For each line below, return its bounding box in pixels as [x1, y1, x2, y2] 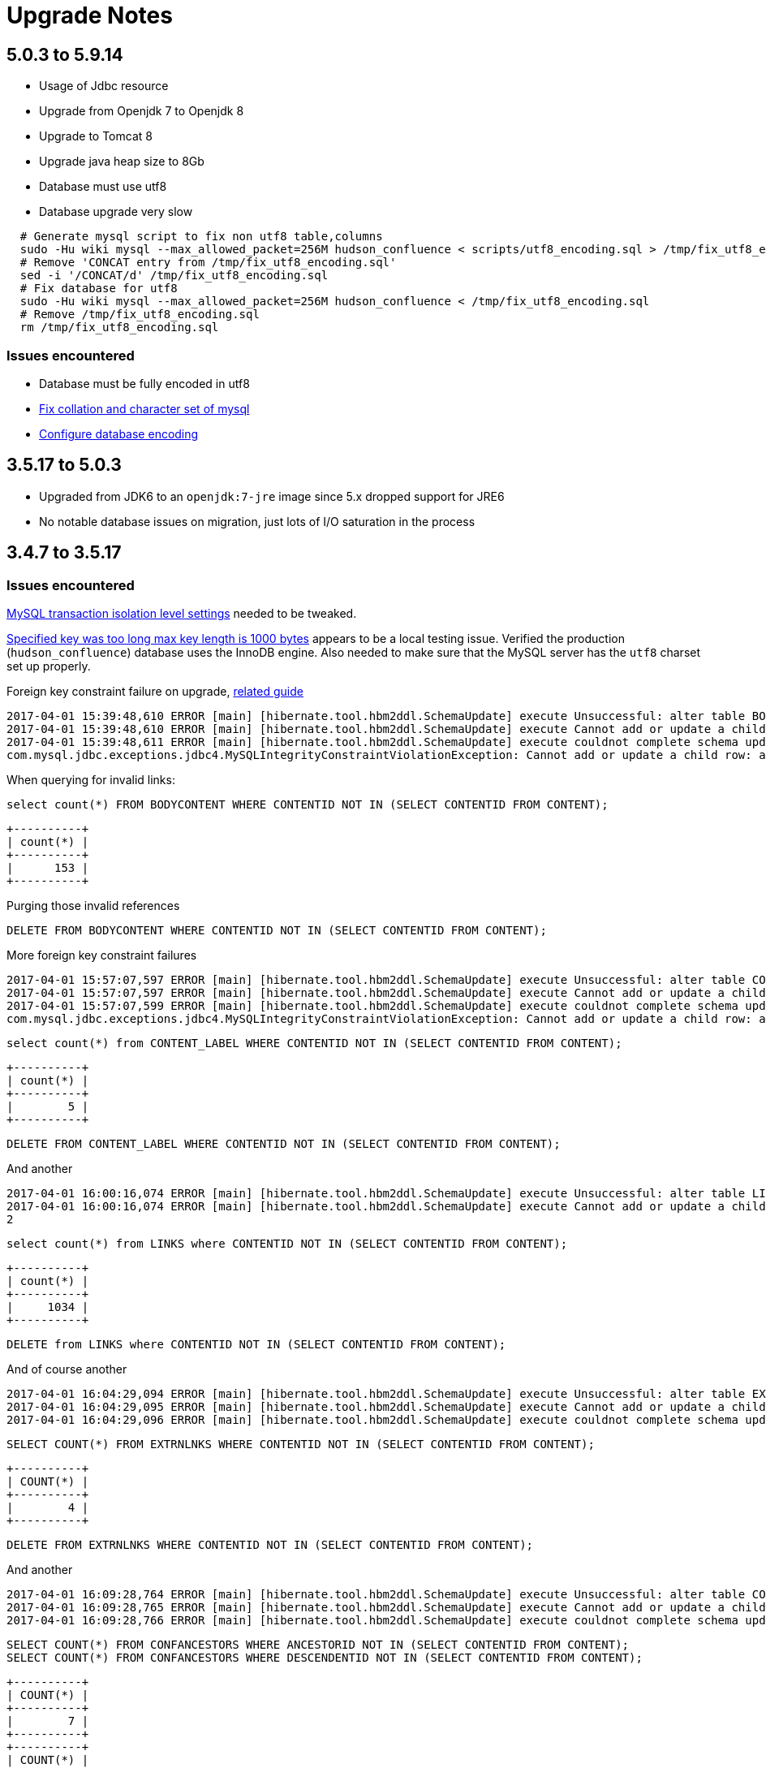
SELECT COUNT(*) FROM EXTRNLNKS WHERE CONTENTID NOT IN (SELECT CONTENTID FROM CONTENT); [6, 1437, 595, 1451]
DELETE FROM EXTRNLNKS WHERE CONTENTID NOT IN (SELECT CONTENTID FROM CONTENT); [6, 1537, 534, 1551]
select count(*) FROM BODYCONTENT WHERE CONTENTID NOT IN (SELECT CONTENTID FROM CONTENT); [6, 797, 609, 811]
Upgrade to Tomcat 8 [39, 129, 153, 144]
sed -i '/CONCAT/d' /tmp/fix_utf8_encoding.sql [19, 269, 329, 282]
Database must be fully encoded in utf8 [39, 376, 250, 390]
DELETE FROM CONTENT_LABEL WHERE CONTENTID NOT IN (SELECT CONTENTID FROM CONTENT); [6, 1136, 561, 1150]
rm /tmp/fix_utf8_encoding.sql [19, 321, 219, 334]
